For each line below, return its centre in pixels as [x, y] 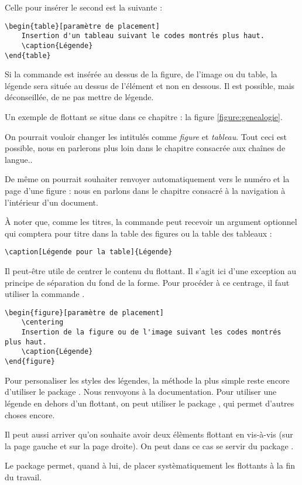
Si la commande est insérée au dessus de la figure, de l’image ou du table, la [141, 74]
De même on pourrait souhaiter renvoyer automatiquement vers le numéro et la [147, 179]
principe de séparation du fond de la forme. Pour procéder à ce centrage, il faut [147, 282]
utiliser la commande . [45, 294]
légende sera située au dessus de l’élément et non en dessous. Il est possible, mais [150, 85]
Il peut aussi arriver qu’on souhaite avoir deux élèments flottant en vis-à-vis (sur [149, 434]
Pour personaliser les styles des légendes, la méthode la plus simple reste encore [147, 380]
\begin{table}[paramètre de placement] [82, 26]
